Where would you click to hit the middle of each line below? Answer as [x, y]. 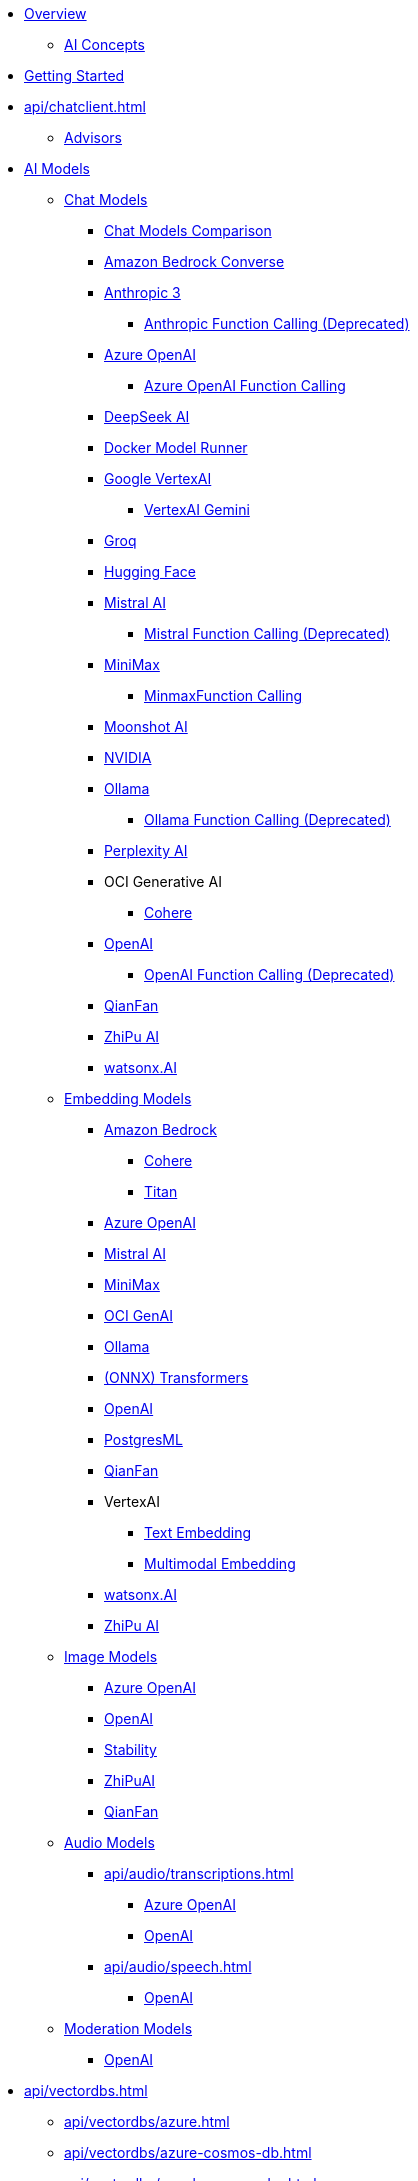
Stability [130, 1749]
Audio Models [109, 1842]
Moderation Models [128, 2028]
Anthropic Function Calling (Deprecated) [277, 323]
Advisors [93, 137]
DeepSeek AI [147, 416]
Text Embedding [198, 1532]
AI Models [57, 168]
